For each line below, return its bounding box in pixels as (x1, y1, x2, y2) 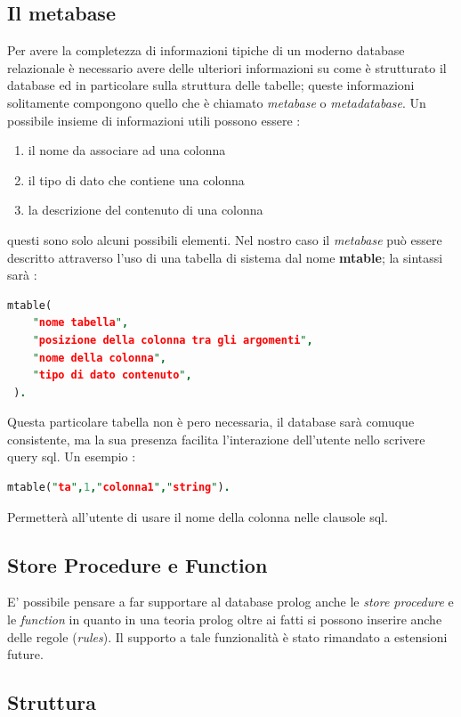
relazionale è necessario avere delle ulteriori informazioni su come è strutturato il (7, 58, 447, 77)
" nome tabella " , (32, 316, 129, 330)
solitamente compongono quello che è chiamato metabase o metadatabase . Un (7, 93, 426, 111)
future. (7, 645, 44, 664)
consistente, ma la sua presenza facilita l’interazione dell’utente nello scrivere (7, 429, 425, 448)
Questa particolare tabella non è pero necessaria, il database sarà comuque (7, 412, 415, 431)
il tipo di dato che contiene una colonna (28, 170, 245, 189)
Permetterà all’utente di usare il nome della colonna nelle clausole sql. (7, 507, 388, 526)
